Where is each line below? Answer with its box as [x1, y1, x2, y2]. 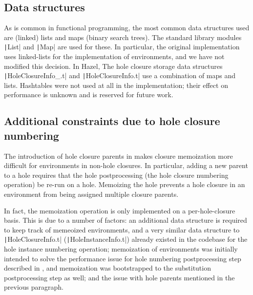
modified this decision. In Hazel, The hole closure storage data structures [4, 61, 223, 71]
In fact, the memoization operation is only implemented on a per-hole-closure [4, 205, 235, 215]
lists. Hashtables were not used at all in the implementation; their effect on [4, 80, 228, 90]
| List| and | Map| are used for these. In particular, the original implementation [4, 42, 240, 52]
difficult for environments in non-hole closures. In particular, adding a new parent [4, 160, 248, 170]
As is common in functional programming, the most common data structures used [4, 22, 250, 33]
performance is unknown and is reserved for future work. [4, 89, 173, 100]
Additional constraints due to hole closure [4, 113, 220, 128]
